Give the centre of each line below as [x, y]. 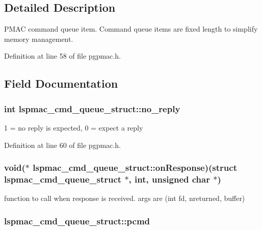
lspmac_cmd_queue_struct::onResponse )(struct [135, 168]
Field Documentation [61, 83]
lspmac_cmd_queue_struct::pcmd [77, 221]
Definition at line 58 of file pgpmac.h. [62, 56]
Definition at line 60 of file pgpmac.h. [62, 145]
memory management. [39, 39]
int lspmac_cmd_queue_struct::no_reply [92, 108]
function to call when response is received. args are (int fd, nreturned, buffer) [125, 198]
